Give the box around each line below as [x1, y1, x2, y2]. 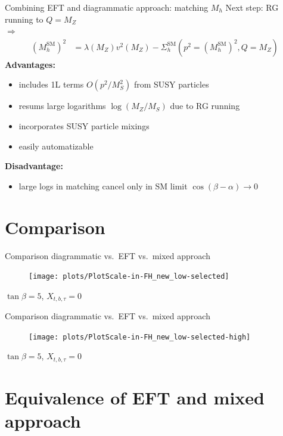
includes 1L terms [18, 78, 84, 91]
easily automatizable [18, 139, 94, 152]
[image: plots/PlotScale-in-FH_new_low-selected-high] [29, 332, 251, 341]
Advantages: [5, 58, 55, 70]
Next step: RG [225, 1, 279, 13]
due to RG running [170, 99, 240, 112]
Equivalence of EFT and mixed [5, 385, 265, 410]
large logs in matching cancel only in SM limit [18, 179, 188, 192]
